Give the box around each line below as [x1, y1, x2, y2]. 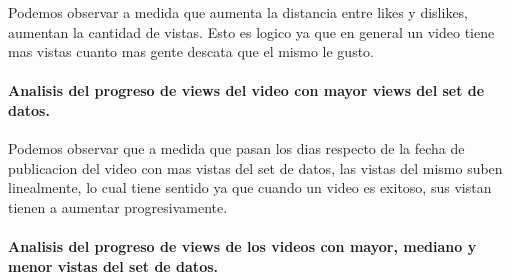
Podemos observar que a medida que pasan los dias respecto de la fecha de [8, 138, 465, 159]
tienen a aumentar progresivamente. [8, 196, 228, 217]
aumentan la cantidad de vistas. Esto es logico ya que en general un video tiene [8, 21, 495, 42]
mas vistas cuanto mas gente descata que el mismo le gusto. [8, 41, 375, 62]
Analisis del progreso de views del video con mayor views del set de [8, 80, 485, 101]
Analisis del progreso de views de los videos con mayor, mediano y [8, 236, 477, 257]
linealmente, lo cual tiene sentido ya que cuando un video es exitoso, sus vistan [8, 177, 492, 198]
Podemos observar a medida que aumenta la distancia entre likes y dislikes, [8, 2, 469, 22]
